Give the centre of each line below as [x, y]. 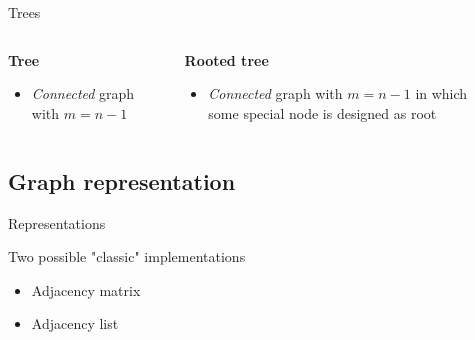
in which [441, 93]
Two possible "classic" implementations [127, 256]
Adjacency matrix [86, 289]
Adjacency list [75, 323]
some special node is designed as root [322, 112]
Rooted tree [226, 59]
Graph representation [122, 180]
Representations [57, 222]
